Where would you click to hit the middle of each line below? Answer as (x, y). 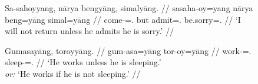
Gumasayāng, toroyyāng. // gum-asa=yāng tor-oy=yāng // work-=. (128, 50)
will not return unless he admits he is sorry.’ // (90, 31)
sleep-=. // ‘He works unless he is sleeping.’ (83, 62)
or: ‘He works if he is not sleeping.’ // (73, 73)
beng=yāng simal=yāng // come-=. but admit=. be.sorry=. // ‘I (123, 19)
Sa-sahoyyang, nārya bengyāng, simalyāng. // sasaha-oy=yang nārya (129, 8)
